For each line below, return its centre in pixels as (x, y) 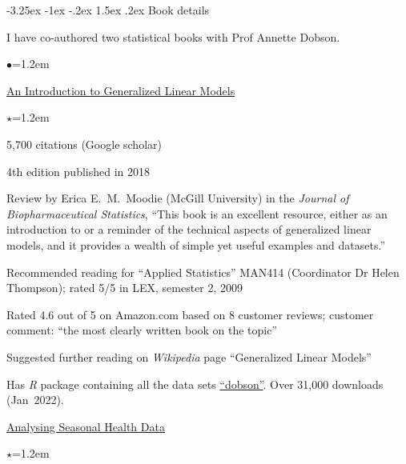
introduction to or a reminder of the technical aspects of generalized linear (189, 229)
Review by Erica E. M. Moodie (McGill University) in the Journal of (178, 198)
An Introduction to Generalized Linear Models (121, 90)
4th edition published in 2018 (78, 171)
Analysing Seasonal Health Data (86, 426)
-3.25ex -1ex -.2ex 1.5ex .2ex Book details (108, 10)
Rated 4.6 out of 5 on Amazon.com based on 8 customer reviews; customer (190, 314)
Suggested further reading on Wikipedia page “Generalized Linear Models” (189, 356)
